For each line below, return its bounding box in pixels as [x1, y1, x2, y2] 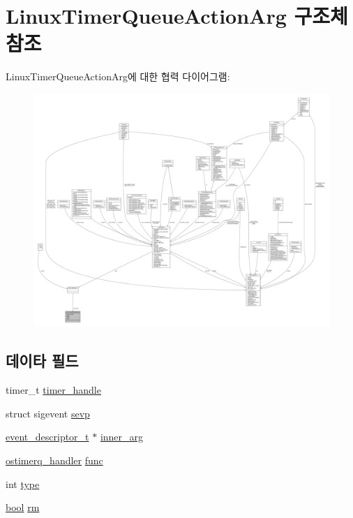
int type [6, 476, 40, 491]
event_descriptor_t [6, 429, 89, 444]
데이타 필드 [6, 350, 79, 371]
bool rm [6, 500, 40, 515]
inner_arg [100, 429, 144, 444]
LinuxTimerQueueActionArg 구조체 [6, 1, 348, 30]
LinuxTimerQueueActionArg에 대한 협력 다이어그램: [6, 69, 230, 84]
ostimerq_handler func [6, 453, 103, 468]
